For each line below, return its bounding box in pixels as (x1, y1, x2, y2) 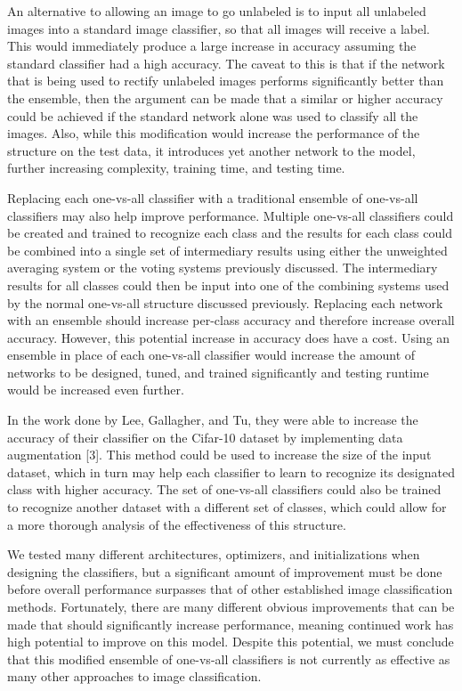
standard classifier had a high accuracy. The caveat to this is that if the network (7, 53, 445, 72)
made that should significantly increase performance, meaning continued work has (7, 614, 454, 633)
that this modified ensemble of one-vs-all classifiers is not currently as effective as (7, 649, 450, 668)
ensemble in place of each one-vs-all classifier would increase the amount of (7, 345, 416, 364)
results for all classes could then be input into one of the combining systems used (7, 275, 450, 294)
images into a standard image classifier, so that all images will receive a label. (7, 19, 430, 37)
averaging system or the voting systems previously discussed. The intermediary (7, 258, 438, 277)
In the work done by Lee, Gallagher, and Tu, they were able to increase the (7, 411, 418, 429)
